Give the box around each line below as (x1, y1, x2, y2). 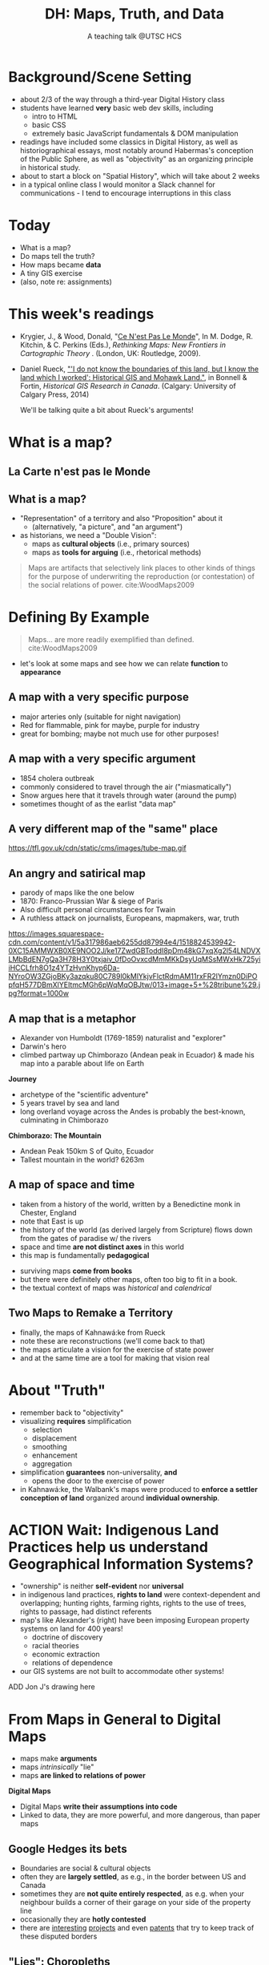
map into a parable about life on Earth (19, 1058, 144, 1068)
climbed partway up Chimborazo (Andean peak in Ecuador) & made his (19, 1049, 255, 1059)
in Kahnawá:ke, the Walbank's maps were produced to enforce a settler (19, 1484, 258, 1494)
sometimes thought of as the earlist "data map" (19, 799, 176, 808)
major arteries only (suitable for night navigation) (19, 711, 182, 722)
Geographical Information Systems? (8, 1555, 254, 1573)
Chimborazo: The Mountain (8, 1130, 102, 1140)
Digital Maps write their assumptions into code (19, 1801, 178, 1812)
